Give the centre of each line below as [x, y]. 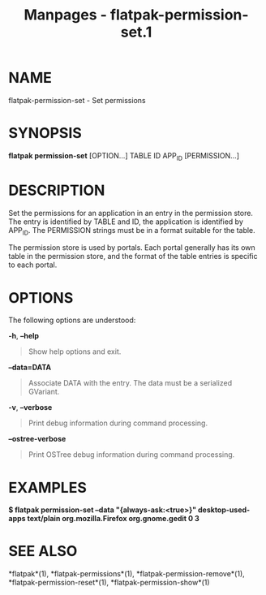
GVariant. [44, 392]
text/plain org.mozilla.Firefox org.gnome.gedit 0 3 [114, 519]
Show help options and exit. [75, 351]
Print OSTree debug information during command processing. [131, 455]
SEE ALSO [43, 552]
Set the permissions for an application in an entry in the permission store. [131, 213]
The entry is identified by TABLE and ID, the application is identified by [126, 222]
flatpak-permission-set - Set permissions [77, 100]
